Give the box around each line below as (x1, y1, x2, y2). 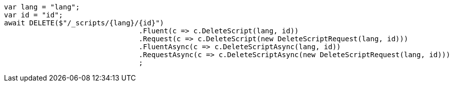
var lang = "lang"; (4, 3, 80, 11)
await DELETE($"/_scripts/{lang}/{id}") (4, 19, 164, 27)
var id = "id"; (4, 11, 63, 19)
